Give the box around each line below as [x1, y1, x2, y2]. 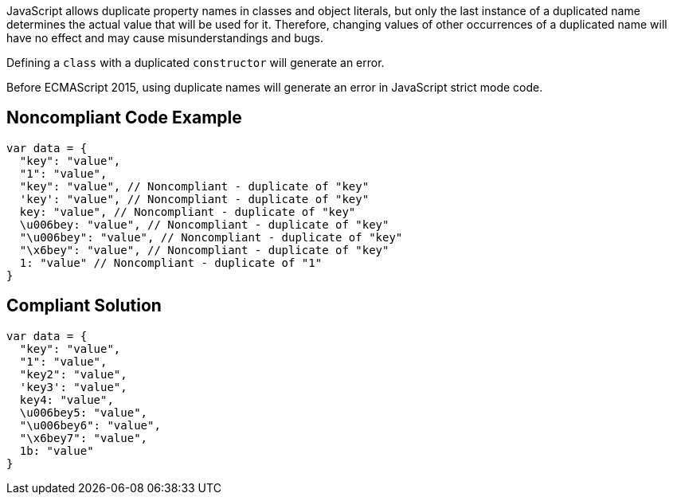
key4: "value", [19, 393, 114, 406]
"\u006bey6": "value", [19, 418, 161, 432]
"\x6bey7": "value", [19, 431, 148, 444]
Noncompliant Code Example [6, 108, 242, 128]
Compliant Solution [6, 296, 162, 316]
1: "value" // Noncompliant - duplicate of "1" [19, 256, 323, 269]
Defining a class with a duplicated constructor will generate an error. [6, 56, 385, 69]
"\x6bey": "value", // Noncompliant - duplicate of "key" [19, 243, 389, 256]
